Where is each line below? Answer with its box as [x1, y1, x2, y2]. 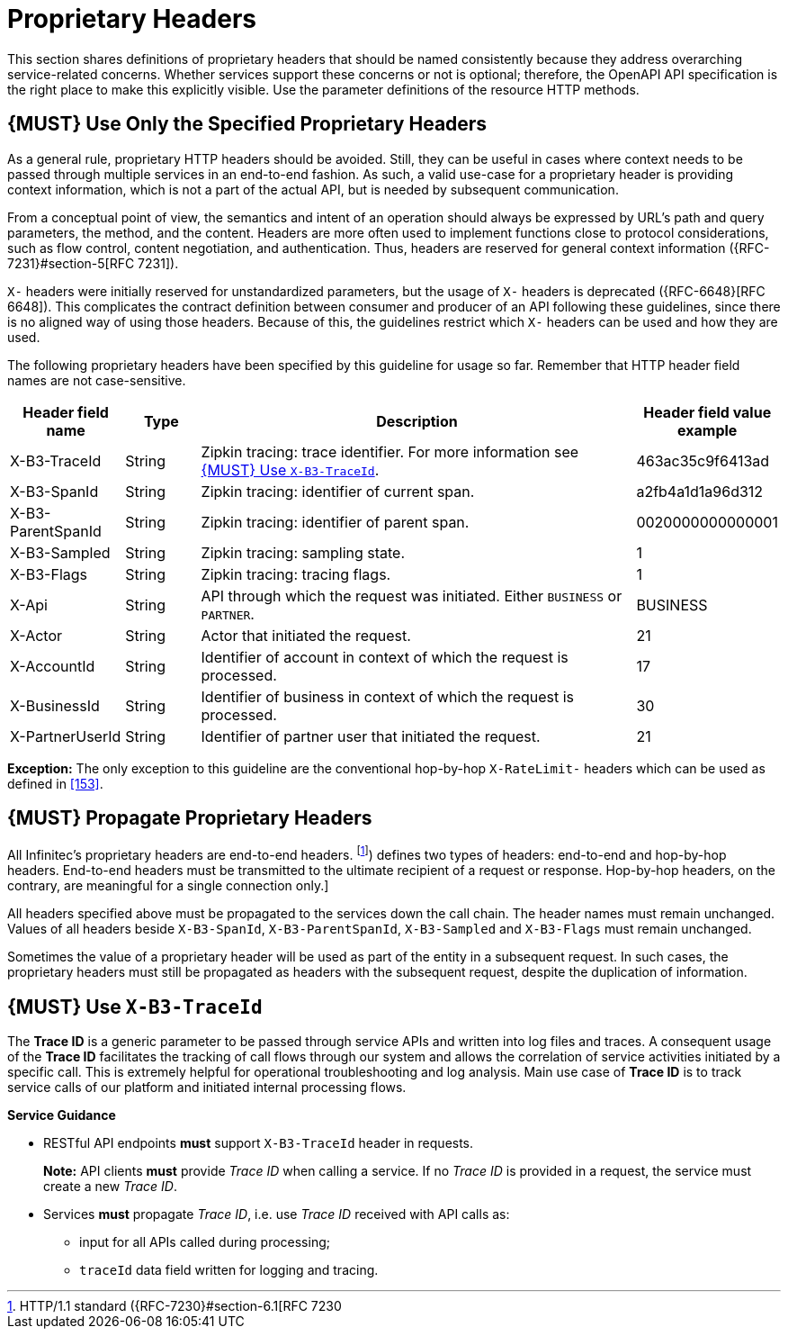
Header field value [643, 402, 772, 421]
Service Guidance [7, 1106, 116, 1123]
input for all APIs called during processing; [79, 1233, 330, 1250]
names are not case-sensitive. [7, 372, 186, 388]
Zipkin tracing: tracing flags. [201, 564, 391, 583]
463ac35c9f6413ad [636, 451, 770, 470]
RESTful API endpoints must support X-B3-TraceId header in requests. [43, 1134, 474, 1151]
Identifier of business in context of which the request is [201, 687, 575, 706]
